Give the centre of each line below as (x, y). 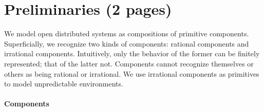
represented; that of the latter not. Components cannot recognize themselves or (129, 63)
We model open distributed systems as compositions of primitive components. (127, 33)
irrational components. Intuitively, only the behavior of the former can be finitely (132, 53)
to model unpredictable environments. (64, 84)
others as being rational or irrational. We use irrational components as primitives (132, 73)
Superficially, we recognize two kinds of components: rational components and (127, 43)
